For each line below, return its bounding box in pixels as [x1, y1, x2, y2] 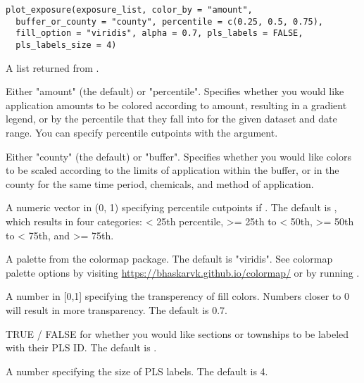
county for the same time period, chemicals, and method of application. [6, 176, 314, 191]
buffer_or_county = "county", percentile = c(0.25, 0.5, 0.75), [15, 16, 324, 27]
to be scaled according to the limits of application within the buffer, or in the [6, 163, 339, 177]
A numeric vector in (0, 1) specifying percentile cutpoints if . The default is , [6, 200, 337, 215]
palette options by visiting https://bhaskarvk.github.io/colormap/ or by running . [6, 265, 360, 280]
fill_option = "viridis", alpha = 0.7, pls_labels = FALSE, [15, 28, 303, 39]
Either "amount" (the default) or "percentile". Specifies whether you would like [6, 84, 344, 99]
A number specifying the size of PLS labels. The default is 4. [6, 363, 268, 378]
